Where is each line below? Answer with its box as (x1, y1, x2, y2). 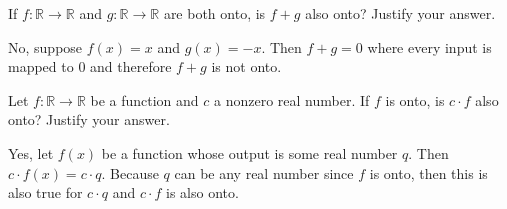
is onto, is (385, 89, 445, 110)
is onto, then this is (369, 162, 488, 183)
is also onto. (166, 182, 239, 203)
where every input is (367, 36, 492, 57)
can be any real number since (174, 162, 354, 183)
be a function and (90, 89, 199, 110)
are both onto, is (163, 3, 266, 23)
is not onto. (211, 56, 282, 77)
